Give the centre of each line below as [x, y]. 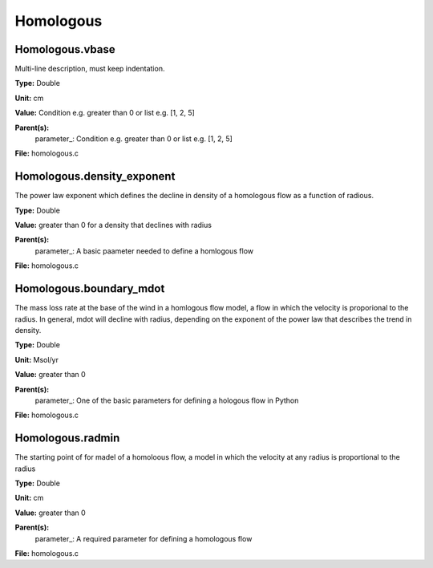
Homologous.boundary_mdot [90, 289]
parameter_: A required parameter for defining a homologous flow [144, 538]
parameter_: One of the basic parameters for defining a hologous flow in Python [167, 400]
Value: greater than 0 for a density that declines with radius [113, 225]
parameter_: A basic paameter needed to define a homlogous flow [144, 251]
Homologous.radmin [67, 438]
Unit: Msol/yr [37, 359]
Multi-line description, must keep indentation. [90, 69]
